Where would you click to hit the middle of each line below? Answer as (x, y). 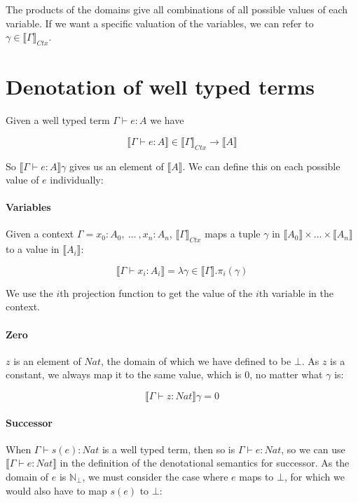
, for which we (314, 477)
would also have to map (56, 490)
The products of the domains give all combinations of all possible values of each (177, 9)
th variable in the (296, 292)
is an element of (47, 360)
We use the (29, 292)
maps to (256, 477)
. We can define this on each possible (261, 166)
